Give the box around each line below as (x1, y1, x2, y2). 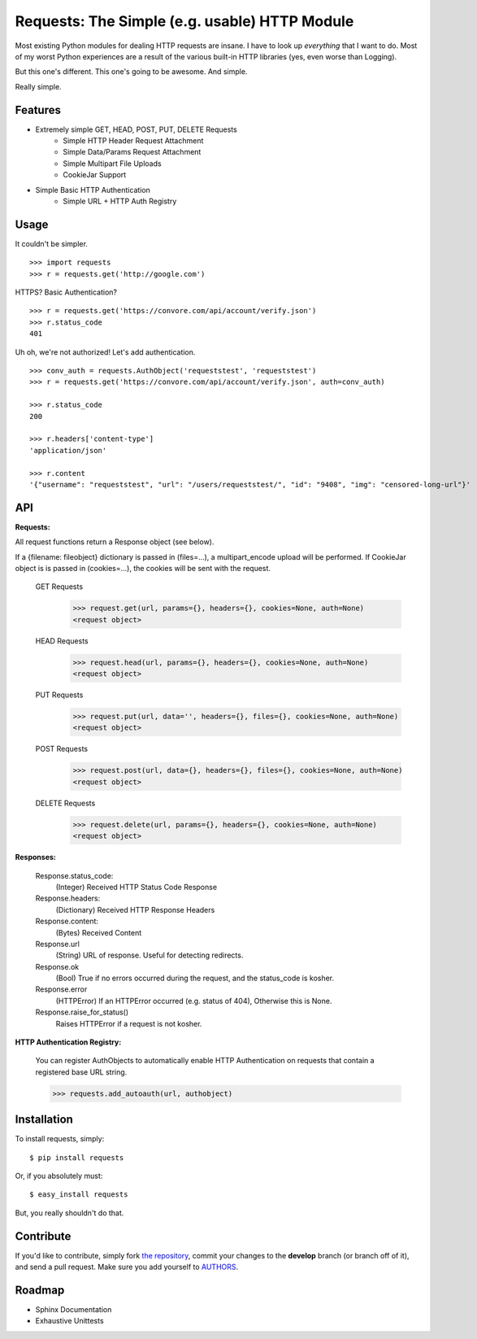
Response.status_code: (35, 870, 114, 880)
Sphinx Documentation (35, 1305, 112, 1315)
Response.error (35, 984, 88, 994)
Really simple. (15, 81, 62, 91)
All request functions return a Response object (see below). (15, 537, 215, 547)
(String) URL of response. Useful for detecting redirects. (55, 950, 244, 960)
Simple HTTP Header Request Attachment (63, 136, 204, 146)
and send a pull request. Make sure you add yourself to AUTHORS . (15, 1262, 239, 1272)
